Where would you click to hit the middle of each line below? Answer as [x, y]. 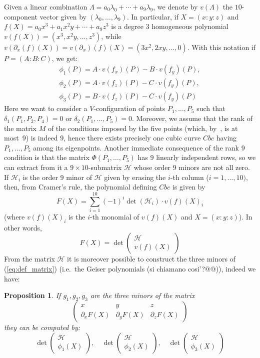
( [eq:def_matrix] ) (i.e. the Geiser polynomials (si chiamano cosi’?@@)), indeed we [130, 268]
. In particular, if [152, 16]
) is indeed [42, 138]
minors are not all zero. [214, 167]
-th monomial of [114, 216]
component [21, 16]
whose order [152, 167]
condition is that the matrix [47, 157]
